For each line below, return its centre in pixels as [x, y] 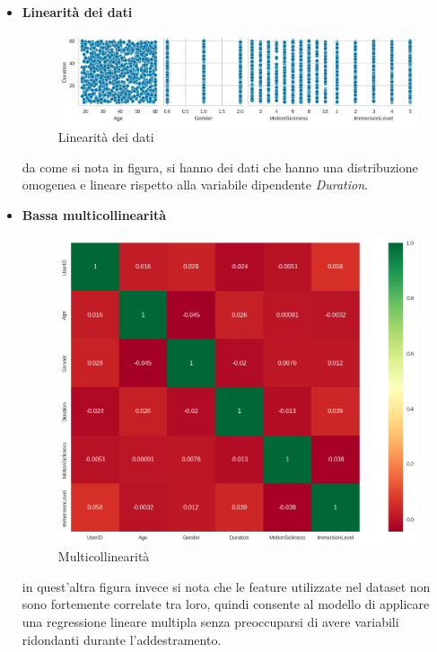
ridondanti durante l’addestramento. [122, 639]
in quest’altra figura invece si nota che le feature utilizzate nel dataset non [226, 586]
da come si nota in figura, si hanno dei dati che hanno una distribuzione [220, 167]
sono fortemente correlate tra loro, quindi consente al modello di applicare [226, 604]
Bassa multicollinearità [94, 214]
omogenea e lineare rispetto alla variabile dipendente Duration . [195, 185]
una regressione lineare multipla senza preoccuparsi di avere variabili [210, 622]
